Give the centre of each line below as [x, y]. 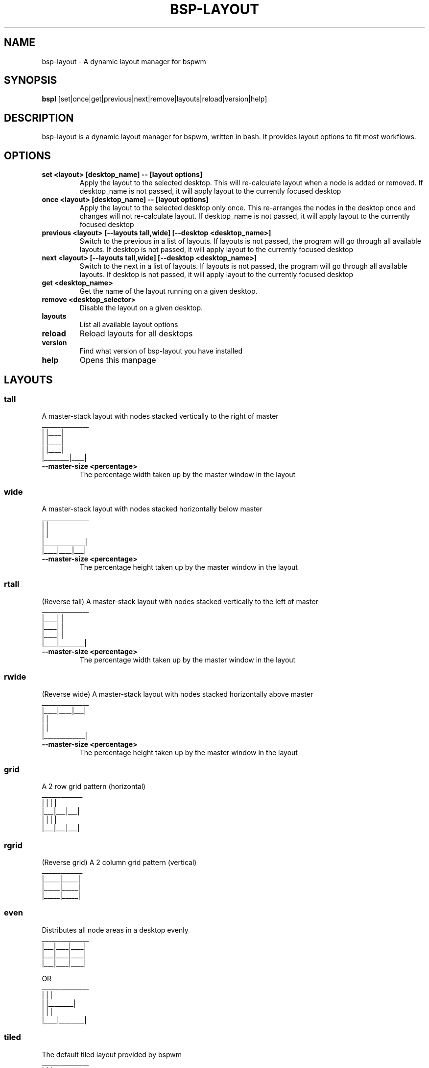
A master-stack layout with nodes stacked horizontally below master [152, 509]
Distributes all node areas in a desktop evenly [115, 930]
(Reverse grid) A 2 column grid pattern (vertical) [119, 863]
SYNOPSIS [31, 80]
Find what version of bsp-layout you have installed [161, 351]
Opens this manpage [118, 360]
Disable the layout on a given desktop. [141, 308]
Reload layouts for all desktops [136, 334]
